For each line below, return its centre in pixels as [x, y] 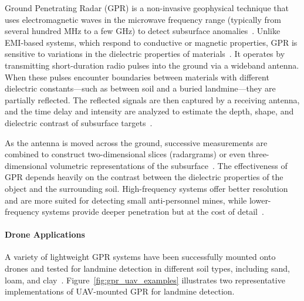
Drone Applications [45, 234]
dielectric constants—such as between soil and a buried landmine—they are [140, 88]
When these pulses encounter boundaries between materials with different [137, 77]
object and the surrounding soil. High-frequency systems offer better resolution [146, 188]
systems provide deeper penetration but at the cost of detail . [153, 212]
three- [259, 154]
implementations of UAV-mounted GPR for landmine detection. [120, 291]
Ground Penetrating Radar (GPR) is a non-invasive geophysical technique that [147, 8]
